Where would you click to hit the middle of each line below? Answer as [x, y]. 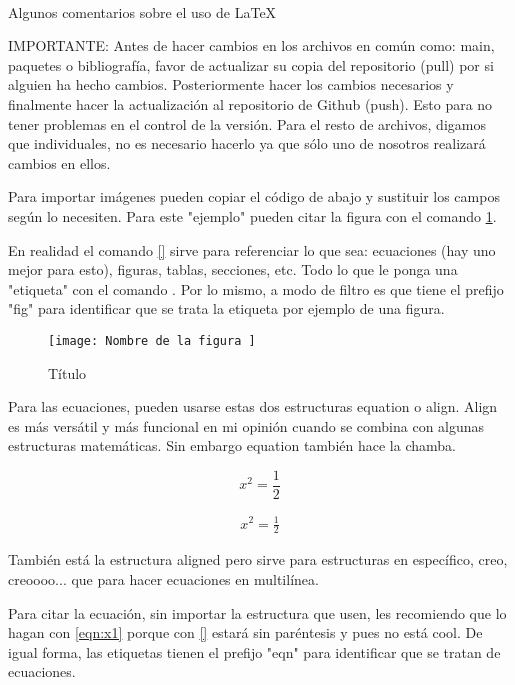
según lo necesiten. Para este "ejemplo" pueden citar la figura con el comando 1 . [252, 215]
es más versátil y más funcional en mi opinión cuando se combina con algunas [246, 425]
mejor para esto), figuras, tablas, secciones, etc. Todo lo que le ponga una [233, 269]
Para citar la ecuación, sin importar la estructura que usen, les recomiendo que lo [257, 612]
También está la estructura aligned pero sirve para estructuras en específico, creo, [258, 559]
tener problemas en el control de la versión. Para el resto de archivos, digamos [247, 123]
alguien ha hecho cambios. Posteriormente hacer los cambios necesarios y [231, 84]
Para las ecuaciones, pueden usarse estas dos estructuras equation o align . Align [253, 406]
